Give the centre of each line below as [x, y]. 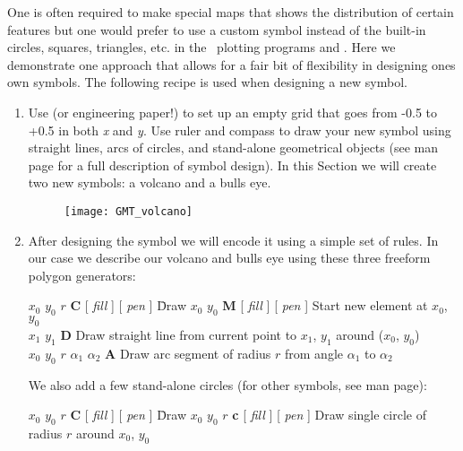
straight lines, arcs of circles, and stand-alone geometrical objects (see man [233, 147]
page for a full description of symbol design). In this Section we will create [232, 165]
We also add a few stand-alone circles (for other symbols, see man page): [227, 384]
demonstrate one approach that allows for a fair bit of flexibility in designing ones [231, 64]
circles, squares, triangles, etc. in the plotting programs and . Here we [201, 47]
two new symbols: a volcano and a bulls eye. [150, 182]
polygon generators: [82, 275]
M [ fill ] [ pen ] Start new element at [325, 305]
